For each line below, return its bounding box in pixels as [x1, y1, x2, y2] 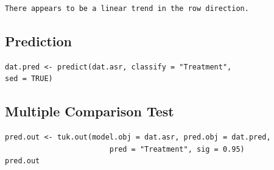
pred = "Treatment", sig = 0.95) [109, 144, 245, 154]
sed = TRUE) [5, 74, 53, 83]
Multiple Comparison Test [5, 102, 174, 121]
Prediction [5, 31, 72, 50]
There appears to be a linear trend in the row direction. [5, 4, 249, 13]
